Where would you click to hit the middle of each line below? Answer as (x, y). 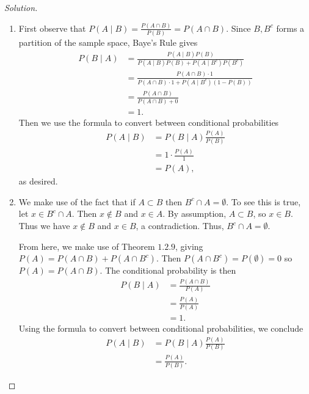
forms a (290, 28)
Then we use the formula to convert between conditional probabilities (149, 122)
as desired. (38, 181)
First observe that (52, 28)
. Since (238, 28)
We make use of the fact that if (77, 201)
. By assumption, (194, 213)
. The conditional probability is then (168, 270)
